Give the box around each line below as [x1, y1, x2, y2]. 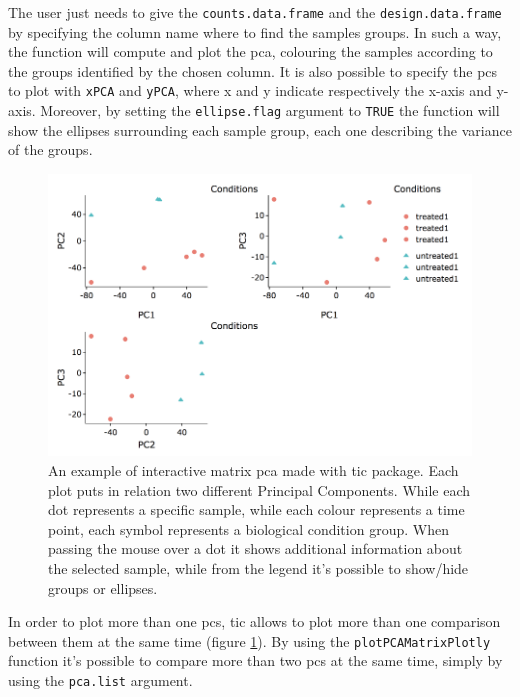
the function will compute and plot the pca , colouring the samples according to [8, 41, 493, 62]
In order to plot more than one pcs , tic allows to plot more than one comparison [8, 611, 501, 632]
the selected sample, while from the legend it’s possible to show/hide [48, 558, 469, 578]
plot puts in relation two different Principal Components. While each [48, 479, 471, 500]
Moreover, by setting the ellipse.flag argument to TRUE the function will [40, 100, 500, 121]
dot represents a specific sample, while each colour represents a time [48, 499, 465, 520]
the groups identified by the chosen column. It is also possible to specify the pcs [8, 60, 498, 81]
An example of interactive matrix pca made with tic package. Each [48, 460, 459, 481]
